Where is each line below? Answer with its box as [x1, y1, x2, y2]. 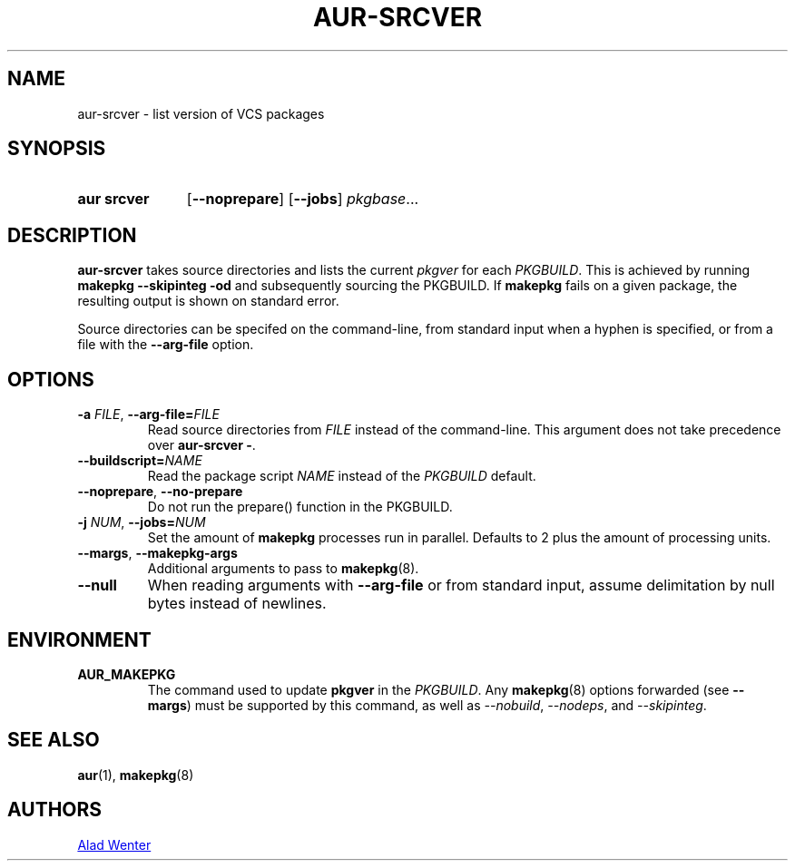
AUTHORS [7, 798, 103, 822]
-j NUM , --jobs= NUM [77, 514, 206, 531]
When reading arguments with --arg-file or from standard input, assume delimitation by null [147, 576, 775, 595]
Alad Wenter [77, 836, 152, 853]
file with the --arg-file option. [77, 336, 254, 353]
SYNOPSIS [7, 137, 106, 161]
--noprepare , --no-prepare [77, 483, 243, 500]
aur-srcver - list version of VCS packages [77, 105, 325, 122]
